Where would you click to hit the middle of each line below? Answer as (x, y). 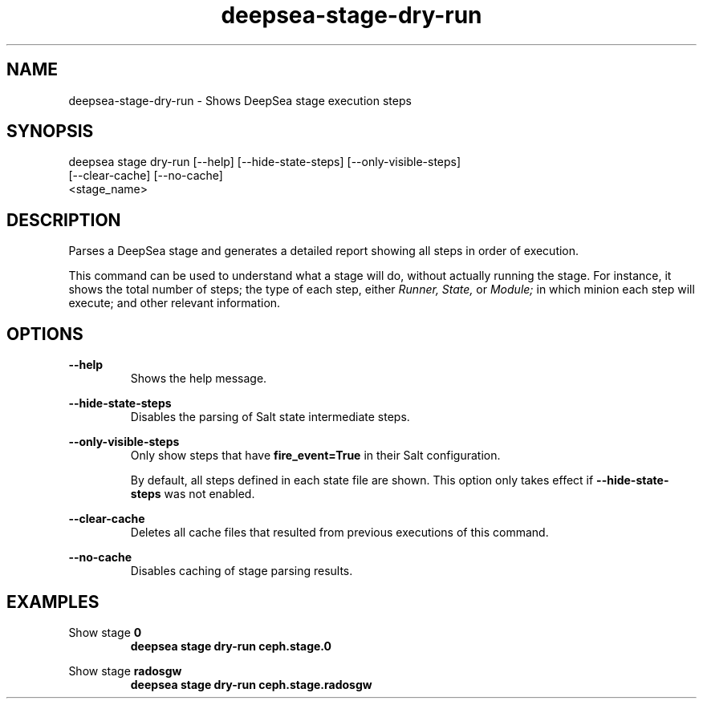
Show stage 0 (105, 632)
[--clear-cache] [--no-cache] (146, 176)
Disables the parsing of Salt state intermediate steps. (270, 417)
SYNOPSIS (50, 132)
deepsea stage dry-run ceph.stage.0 (231, 646)
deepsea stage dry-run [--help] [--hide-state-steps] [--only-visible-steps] (265, 162)
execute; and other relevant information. (175, 303)
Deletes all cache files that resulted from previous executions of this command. (339, 533)
